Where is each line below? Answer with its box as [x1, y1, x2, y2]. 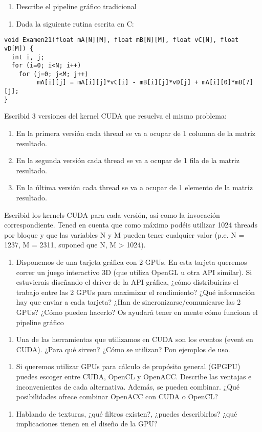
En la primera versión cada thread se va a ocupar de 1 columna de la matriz [16, 128, 256, 139]
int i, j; [11, 53, 45, 61]
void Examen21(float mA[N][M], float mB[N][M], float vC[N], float [4, 36, 239, 44]
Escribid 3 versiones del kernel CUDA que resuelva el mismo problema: [4, 110, 227, 121]
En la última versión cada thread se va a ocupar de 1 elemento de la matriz [16, 182, 253, 193]
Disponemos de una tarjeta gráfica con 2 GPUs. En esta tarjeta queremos [16, 256, 247, 267]
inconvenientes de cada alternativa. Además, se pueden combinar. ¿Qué [16, 381, 240, 392]
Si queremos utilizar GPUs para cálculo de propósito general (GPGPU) [16, 361, 241, 372]
